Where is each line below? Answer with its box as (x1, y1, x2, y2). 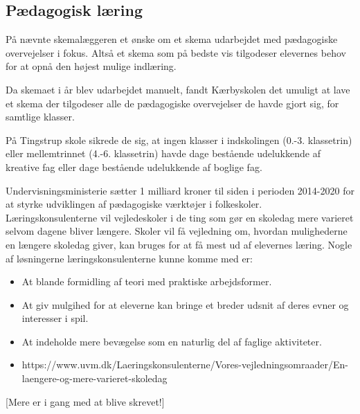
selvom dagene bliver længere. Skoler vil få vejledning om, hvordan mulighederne (6, 224, 348, 238)
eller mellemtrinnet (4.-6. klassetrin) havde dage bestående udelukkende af (6, 146, 321, 161)
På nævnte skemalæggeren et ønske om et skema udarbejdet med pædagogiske (6, 32, 338, 46)
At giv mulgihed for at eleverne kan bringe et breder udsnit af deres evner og (21, 297, 349, 312)
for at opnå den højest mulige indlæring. (6, 59, 177, 73)
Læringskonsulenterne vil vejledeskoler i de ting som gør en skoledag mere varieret (6, 210, 354, 224)
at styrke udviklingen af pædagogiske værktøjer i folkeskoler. (6, 197, 262, 211)
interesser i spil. (21, 311, 89, 325)
